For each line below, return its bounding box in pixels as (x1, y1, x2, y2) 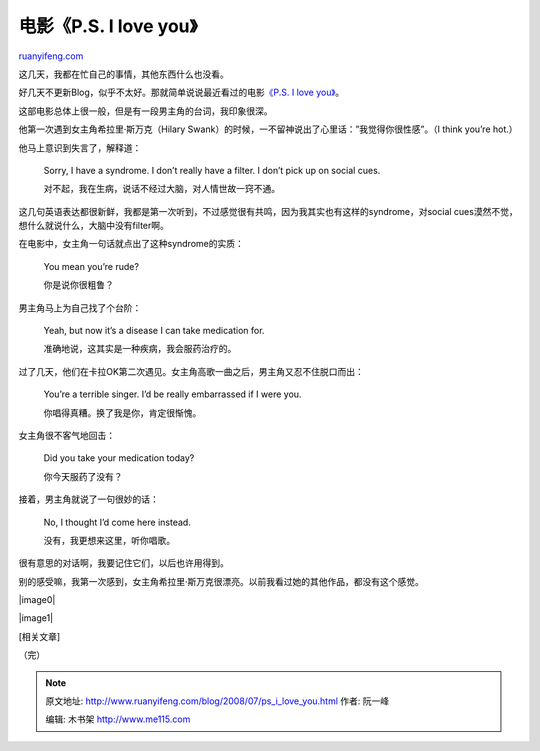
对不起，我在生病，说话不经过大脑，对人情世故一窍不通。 (43, 183, 280, 195)
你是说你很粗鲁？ (43, 279, 114, 291)
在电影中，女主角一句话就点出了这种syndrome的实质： (18, 238, 244, 250)
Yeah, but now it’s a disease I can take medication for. (43, 325, 265, 337)
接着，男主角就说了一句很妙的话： (18, 493, 159, 505)
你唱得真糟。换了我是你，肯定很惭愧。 (43, 406, 202, 419)
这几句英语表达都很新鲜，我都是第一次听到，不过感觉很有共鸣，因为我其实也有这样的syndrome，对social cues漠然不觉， (18, 205, 519, 217)
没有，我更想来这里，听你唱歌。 (43, 534, 175, 546)
